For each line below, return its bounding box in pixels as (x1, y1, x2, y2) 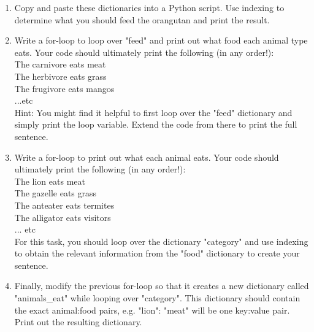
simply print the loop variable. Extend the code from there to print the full (14, 118, 297, 131)
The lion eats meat (14, 174, 85, 187)
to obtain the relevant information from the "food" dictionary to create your (14, 247, 300, 260)
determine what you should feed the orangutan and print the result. (14, 13, 270, 26)
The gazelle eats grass (14, 187, 97, 199)
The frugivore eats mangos (14, 82, 115, 95)
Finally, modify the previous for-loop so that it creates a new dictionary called (14, 279, 309, 292)
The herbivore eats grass (14, 69, 107, 82)
